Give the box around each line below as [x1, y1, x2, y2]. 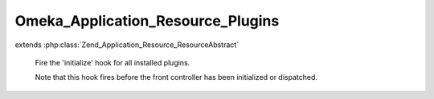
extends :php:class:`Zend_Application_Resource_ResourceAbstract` [14, 40, 240, 49]
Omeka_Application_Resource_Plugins [14, 12, 280, 30]
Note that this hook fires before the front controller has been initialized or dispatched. [35, 73, 317, 82]
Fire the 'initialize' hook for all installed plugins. [35, 57, 190, 67]
